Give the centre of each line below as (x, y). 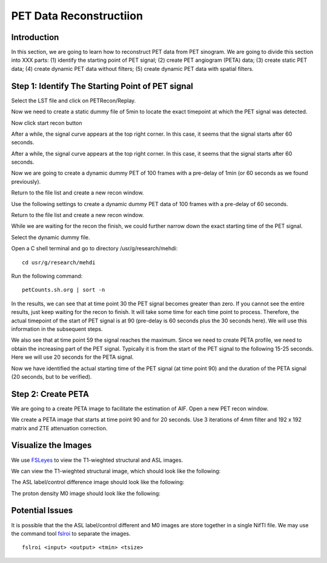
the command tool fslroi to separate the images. (71, 533)
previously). (26, 181)
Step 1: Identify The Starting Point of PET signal (102, 86)
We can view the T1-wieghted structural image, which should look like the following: (116, 471)
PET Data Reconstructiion (77, 16)
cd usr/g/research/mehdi (59, 262)
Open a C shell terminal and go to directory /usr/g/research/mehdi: (94, 248)
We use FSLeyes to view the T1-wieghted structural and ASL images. (97, 460)
